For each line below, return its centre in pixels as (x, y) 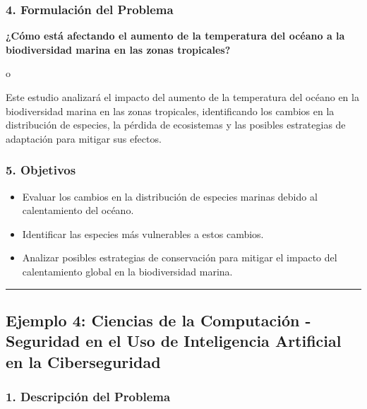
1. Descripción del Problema (88, 397)
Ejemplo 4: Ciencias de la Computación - (158, 320)
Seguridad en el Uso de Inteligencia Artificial (174, 341)
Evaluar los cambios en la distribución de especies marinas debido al (170, 196)
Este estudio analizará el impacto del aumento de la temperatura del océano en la (182, 97)
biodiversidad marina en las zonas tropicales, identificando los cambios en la (170, 111)
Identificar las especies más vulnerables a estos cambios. (143, 233)
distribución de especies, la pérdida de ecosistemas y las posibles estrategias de (176, 125)
